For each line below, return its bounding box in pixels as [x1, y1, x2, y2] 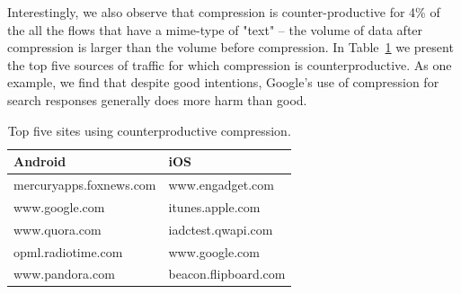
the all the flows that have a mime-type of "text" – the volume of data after [7, 20, 423, 39]
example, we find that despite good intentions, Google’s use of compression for [7, 73, 439, 92]
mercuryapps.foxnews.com [13, 175, 156, 193]
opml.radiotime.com [13, 242, 123, 261]
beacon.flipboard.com [168, 264, 286, 283]
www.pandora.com [13, 264, 115, 283]
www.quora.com [13, 219, 102, 238]
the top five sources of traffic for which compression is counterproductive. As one [7, 55, 452, 74]
